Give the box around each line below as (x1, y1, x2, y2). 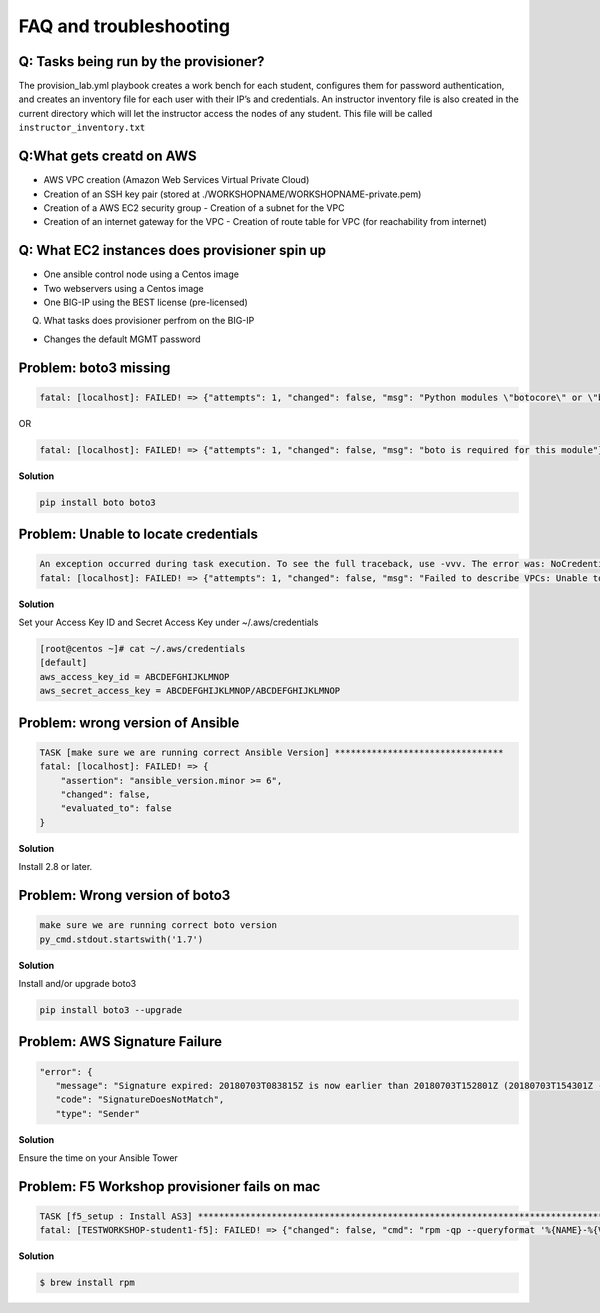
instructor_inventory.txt (18, 122, 146, 134)
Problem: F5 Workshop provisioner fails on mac (18, 1178, 321, 1195)
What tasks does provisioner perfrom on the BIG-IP (43, 315, 255, 327)
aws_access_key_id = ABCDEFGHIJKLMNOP (39, 671, 230, 682)
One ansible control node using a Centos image (43, 268, 240, 280)
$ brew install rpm (39, 1277, 135, 1289)
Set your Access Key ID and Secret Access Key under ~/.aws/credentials (18, 616, 319, 629)
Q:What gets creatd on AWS (18, 148, 197, 165)
